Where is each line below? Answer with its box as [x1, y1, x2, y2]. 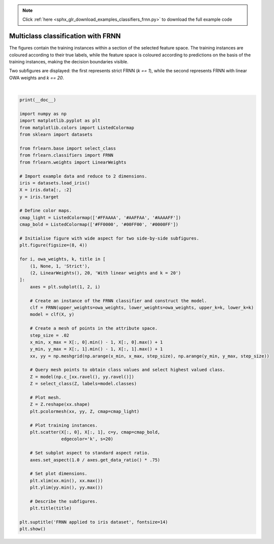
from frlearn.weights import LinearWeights [19, 159, 127, 165]
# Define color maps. [19, 208, 72, 214]
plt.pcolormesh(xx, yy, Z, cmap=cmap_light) [30, 408, 140, 414]
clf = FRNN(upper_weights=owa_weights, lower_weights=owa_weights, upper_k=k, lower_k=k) [30, 305, 254, 310]
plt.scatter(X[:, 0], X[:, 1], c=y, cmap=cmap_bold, [30, 429, 160, 435]
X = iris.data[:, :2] [19, 187, 72, 193]
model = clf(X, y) [30, 312, 75, 317]
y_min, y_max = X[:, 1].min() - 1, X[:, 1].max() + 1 [30, 346, 163, 352]
